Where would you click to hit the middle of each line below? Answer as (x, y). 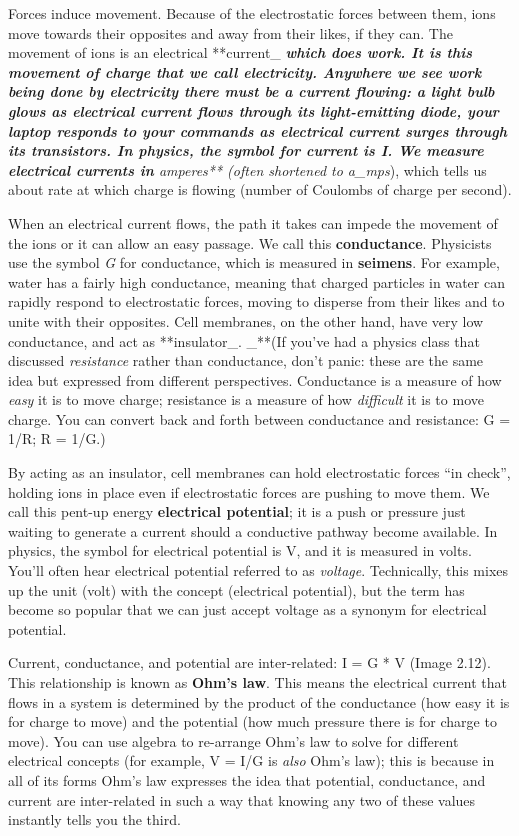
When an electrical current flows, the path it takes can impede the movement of (253, 222)
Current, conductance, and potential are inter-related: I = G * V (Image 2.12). (249, 662)
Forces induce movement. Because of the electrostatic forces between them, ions (252, 13)
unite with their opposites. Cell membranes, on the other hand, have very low (246, 320)
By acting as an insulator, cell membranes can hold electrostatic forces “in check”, (259, 472)
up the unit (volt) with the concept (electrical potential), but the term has (236, 589)
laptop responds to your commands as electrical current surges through (258, 130)
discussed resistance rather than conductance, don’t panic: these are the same (246, 360)
